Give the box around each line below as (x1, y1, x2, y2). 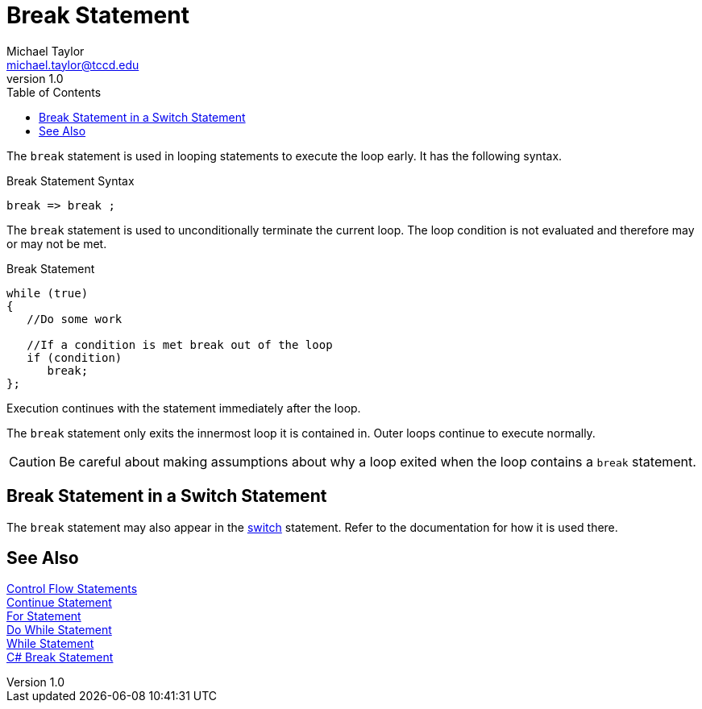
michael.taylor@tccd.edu (6, 57, 139, 72)
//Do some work (27, 312, 123, 325)
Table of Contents (6, 85, 102, 99)
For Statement (6, 609, 81, 624)
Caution (9, 453, 56, 470)
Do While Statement (6, 623, 112, 637)
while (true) (6, 286, 89, 300)
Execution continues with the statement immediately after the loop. (6, 400, 361, 415)
